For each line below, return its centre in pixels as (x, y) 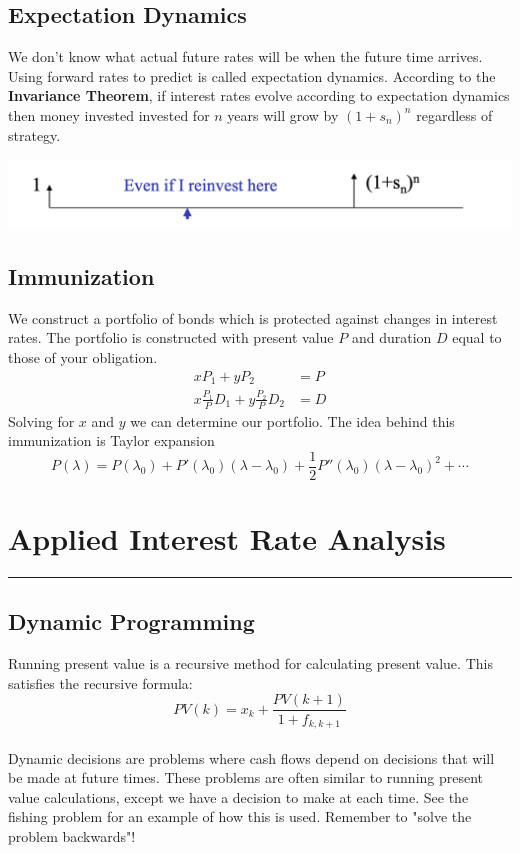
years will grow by (283, 114)
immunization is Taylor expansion (111, 440)
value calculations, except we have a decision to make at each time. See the (238, 796)
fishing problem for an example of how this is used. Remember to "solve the (240, 816)
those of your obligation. (83, 357)
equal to (477, 337)
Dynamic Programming (131, 621)
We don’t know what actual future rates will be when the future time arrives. (245, 56)
